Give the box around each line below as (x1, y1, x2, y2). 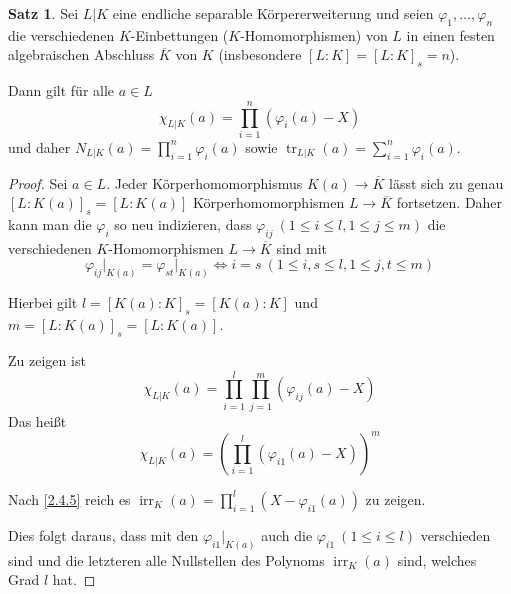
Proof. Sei (8, 172, 68, 193)
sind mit (276, 237, 328, 258)
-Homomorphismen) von (240, 24, 388, 45)
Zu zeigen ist (8, 349, 86, 370)
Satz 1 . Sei (8, 3, 79, 23)
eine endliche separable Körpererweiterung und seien (112, 3, 434, 23)
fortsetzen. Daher (396, 192, 503, 213)
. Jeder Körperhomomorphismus (106, 172, 303, 193)
